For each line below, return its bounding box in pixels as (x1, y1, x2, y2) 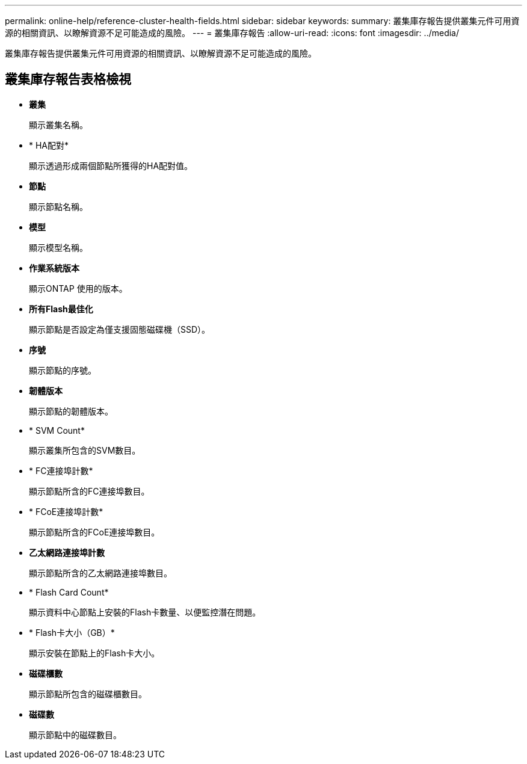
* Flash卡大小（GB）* (29, 627, 115, 638)
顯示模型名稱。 (29, 242, 88, 253)
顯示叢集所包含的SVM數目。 (29, 445, 141, 455)
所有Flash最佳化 (29, 303, 93, 314)
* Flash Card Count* (29, 587, 109, 597)
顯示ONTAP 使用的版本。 (29, 283, 128, 294)
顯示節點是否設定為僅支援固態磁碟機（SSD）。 (29, 324, 211, 334)
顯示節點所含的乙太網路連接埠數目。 (29, 567, 172, 578)
